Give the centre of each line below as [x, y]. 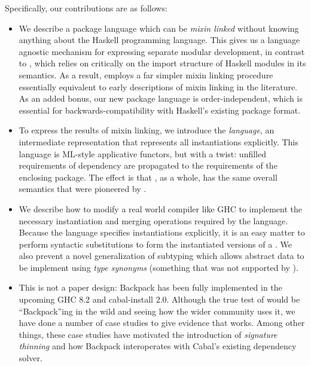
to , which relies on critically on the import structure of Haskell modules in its [162, 63]
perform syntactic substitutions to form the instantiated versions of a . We [155, 244]
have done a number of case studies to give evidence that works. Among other [162, 323]
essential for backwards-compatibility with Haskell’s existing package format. [160, 110]
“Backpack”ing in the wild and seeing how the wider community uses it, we [157, 311]
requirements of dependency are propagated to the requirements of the [148, 165]
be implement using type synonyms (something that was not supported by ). [158, 267]
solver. [31, 358]
